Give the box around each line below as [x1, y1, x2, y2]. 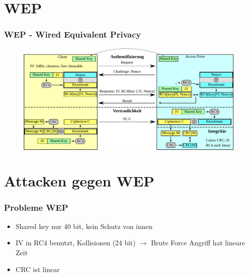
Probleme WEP [4, 201, 68, 214]
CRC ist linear [15, 264, 60, 274]
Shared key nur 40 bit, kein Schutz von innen [15, 221, 153, 231]
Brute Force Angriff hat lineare [151, 237, 245, 248]
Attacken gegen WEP [4, 171, 154, 191]
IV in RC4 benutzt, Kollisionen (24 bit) [15, 237, 136, 248]
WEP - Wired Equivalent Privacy [4, 28, 141, 41]
